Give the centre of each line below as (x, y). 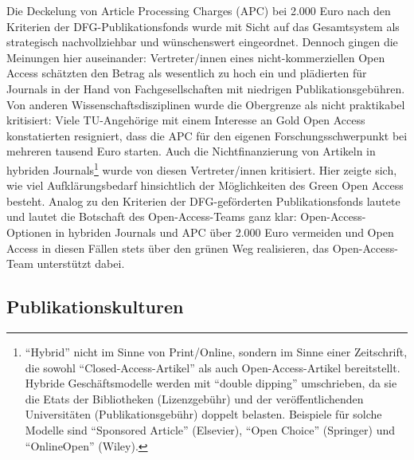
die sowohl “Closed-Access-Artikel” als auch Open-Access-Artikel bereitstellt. (213, 367)
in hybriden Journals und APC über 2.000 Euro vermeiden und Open (225, 232)
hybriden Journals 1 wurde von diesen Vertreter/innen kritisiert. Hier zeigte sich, (202, 168)
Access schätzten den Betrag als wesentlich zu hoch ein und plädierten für (187, 73)
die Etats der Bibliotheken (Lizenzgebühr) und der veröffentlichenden (194, 398)
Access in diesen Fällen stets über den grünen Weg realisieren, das (168, 248)
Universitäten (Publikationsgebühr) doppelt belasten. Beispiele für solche (203, 414)
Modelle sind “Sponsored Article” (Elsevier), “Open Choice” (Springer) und (210, 429)
